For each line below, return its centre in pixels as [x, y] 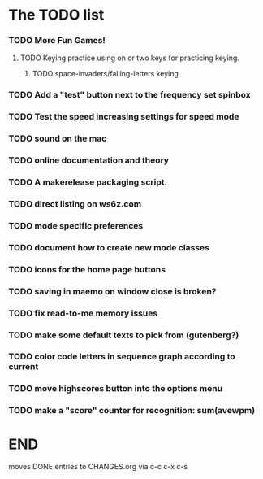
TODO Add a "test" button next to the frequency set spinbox [130, 95]
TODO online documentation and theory [88, 160]
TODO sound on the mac [58, 138]
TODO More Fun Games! [57, 41]
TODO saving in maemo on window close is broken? [112, 291]
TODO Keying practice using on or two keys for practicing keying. [129, 58]
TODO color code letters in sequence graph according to [122, 357]
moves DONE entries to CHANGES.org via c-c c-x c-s [98, 467]
